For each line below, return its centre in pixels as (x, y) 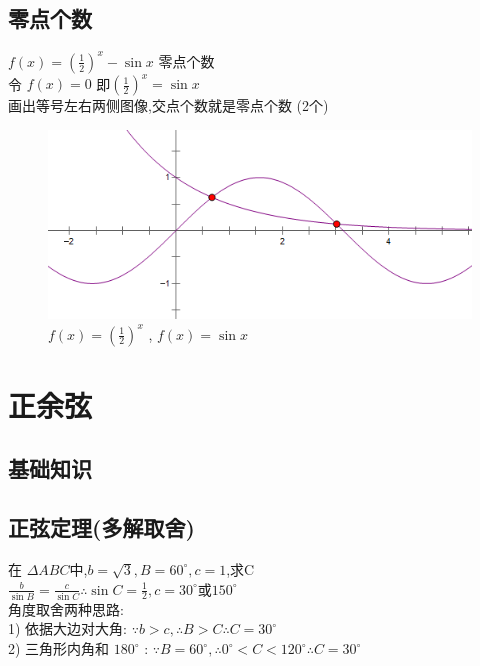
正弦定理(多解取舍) (101, 527)
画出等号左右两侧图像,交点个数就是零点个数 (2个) (168, 105)
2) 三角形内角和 (59, 648)
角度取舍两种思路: (66, 608)
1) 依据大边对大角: (67, 628)
